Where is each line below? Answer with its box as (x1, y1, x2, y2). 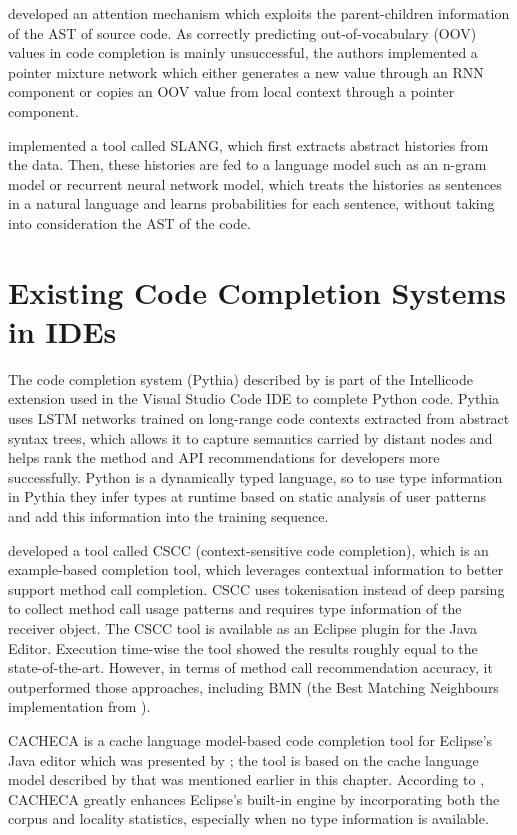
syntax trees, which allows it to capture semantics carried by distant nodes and (8, 427, 493, 448)
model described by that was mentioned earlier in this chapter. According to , (8, 769, 485, 790)
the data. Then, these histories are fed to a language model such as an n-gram (8, 154, 487, 175)
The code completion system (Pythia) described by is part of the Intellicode (8, 368, 473, 389)
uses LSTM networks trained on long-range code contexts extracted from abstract (8, 408, 510, 429)
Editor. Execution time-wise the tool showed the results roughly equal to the (8, 637, 478, 658)
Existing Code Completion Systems (8, 271, 506, 312)
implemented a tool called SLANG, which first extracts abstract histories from (8, 134, 489, 155)
